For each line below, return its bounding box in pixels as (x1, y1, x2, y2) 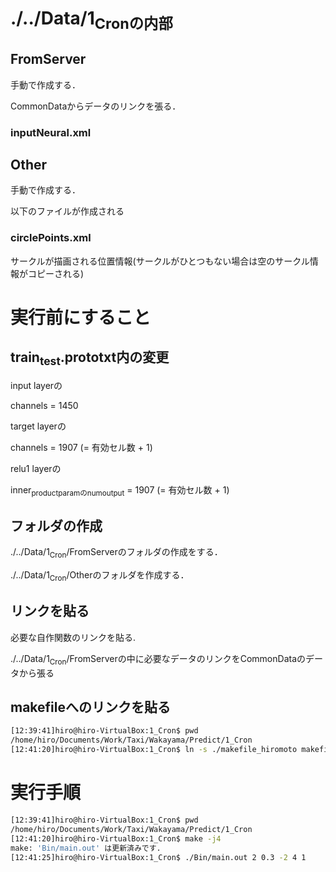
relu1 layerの (10, 462, 62, 474)
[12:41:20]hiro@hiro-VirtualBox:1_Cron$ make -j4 (10, 833, 222, 844)
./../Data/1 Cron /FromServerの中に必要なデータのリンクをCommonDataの (10, 652, 306, 667)
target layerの (10, 420, 67, 432)
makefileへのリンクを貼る (10, 699, 171, 716)
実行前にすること (10, 306, 152, 329)
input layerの (10, 379, 63, 391)
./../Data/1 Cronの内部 (10, 7, 173, 33)
